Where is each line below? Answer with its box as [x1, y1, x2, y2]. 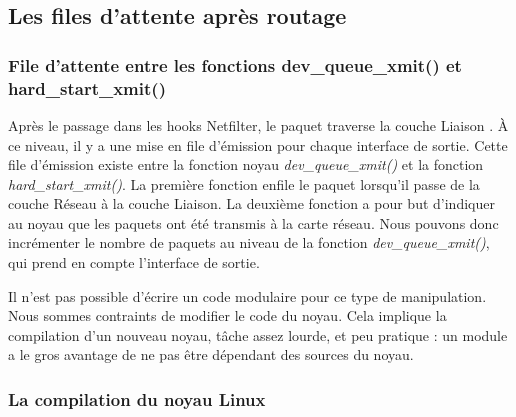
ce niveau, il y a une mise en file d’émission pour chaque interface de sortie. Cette [8, 134, 508, 155]
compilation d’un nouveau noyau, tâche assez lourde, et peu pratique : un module [8, 324, 508, 345]
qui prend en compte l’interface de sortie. [8, 252, 260, 273]
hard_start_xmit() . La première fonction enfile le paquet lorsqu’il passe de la [8, 173, 480, 194]
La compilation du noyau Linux [8, 386, 266, 411]
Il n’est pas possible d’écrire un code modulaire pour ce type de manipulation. [8, 285, 487, 306]
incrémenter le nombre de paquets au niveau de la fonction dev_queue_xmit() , [8, 232, 490, 253]
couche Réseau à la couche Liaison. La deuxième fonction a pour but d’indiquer [8, 193, 495, 214]
